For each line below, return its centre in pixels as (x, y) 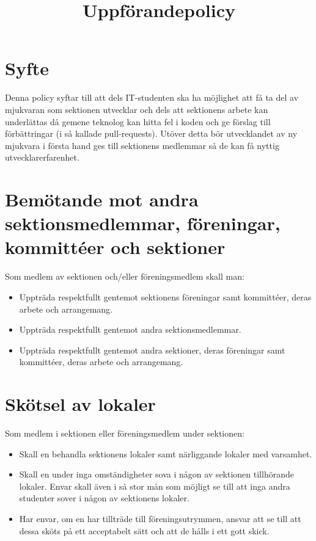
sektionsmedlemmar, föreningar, (143, 223)
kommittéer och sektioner (115, 247)
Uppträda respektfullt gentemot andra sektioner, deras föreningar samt (152, 350)
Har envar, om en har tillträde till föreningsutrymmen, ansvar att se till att (160, 519)
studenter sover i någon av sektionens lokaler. (104, 498)
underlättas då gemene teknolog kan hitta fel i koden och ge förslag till (138, 121)
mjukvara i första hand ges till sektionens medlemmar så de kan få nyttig (142, 145)
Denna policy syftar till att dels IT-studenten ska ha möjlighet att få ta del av (152, 97)
